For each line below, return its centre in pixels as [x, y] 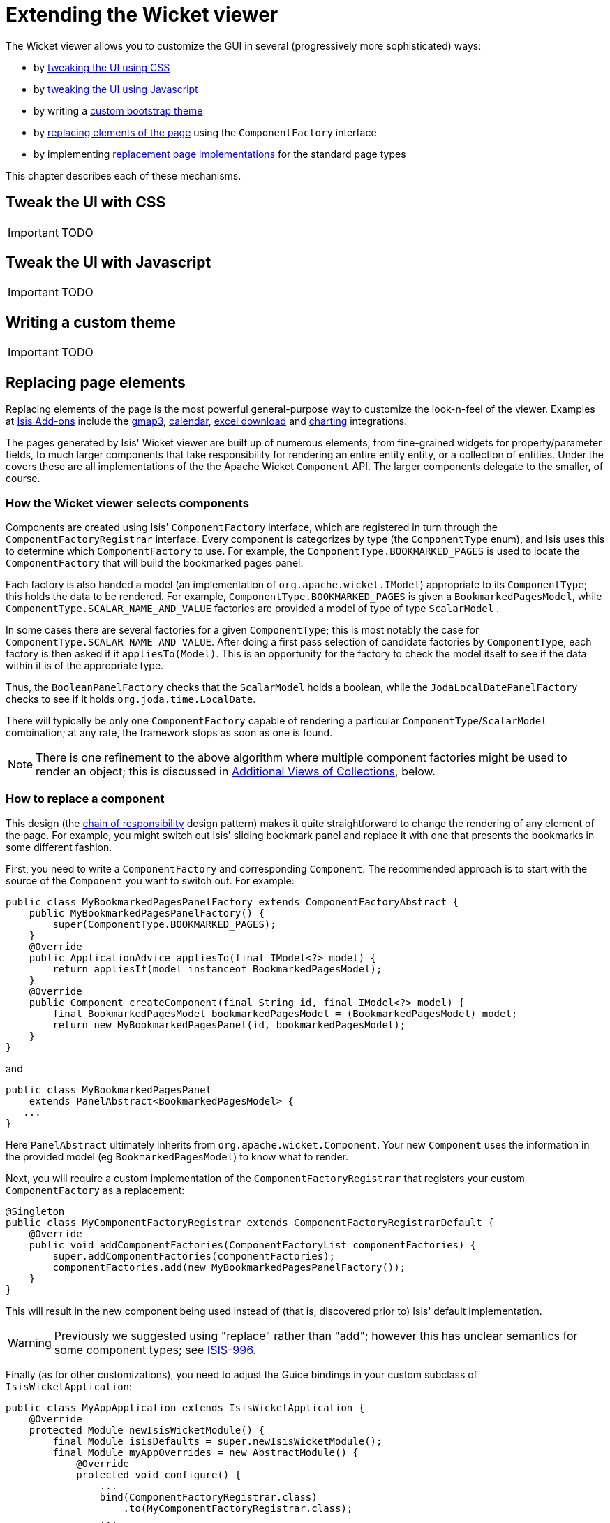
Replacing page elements [96, 382]
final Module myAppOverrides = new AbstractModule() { [206, 1452]
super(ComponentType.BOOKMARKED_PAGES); [164, 924]
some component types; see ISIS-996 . [155, 1349]
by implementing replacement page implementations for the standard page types [220, 154]
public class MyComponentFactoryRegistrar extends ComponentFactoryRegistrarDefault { [250, 1222]
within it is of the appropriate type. [85, 665]
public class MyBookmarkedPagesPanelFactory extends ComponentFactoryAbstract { [232, 902]
